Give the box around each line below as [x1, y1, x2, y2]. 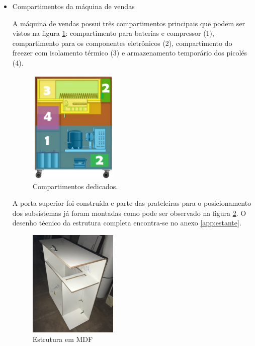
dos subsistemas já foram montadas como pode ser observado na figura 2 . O [12, 207, 246, 218]
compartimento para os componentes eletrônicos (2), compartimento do [12, 37, 232, 48]
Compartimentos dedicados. [32, 181, 118, 191]
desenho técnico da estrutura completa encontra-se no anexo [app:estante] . [12, 217, 241, 228]
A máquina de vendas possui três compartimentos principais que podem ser [12, 18, 245, 28]
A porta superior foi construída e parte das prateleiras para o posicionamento [12, 198, 251, 208]
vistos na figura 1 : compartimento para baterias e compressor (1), [12, 28, 214, 38]
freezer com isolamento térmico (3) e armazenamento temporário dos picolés [12, 47, 247, 58]
